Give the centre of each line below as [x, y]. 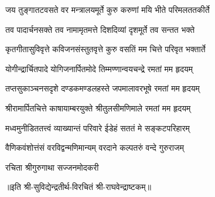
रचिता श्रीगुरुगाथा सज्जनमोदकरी [52, 167]
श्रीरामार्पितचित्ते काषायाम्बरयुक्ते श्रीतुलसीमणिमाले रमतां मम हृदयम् [98, 108]
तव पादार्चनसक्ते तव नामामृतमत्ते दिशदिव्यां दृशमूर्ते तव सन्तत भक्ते [100, 29]
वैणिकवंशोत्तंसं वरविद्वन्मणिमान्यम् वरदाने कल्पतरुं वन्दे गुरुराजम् [95, 147]
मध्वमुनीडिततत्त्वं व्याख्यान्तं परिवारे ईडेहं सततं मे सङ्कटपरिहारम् [98, 128]
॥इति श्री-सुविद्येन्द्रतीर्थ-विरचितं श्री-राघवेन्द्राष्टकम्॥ [78, 187]
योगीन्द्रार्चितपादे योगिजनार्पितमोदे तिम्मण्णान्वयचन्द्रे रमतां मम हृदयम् [99, 68]
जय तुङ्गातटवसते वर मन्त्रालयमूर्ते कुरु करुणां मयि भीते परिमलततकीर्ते [107, 9]
